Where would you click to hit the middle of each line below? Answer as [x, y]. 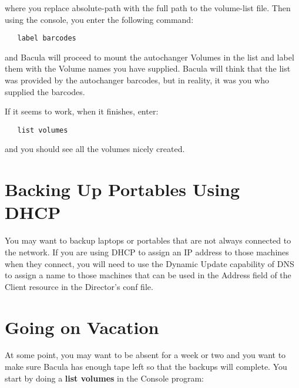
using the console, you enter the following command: [99, 19]
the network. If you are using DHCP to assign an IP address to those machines [147, 252]
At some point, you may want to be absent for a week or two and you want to [145, 355]
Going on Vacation [82, 327]
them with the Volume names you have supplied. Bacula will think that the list [148, 68]
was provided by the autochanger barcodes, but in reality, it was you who [137, 80]
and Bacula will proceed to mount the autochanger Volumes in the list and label [149, 57]
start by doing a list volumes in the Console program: [104, 378]
